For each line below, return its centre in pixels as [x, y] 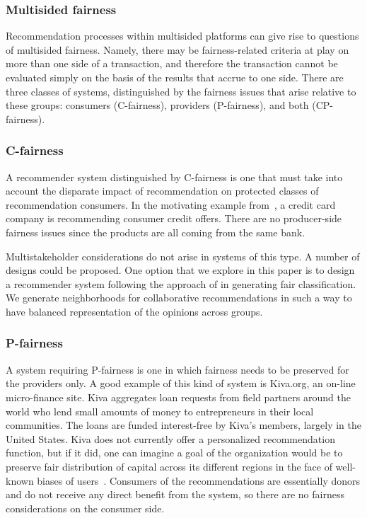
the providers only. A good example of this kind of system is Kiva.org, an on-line [181, 383]
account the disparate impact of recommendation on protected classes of [162, 191]
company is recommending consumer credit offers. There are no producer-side [174, 218]
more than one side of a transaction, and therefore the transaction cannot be [172, 63]
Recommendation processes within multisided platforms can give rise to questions [182, 36]
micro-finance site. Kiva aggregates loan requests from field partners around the [178, 397]
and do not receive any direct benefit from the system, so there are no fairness [175, 494]
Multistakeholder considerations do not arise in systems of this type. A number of [183, 256]
